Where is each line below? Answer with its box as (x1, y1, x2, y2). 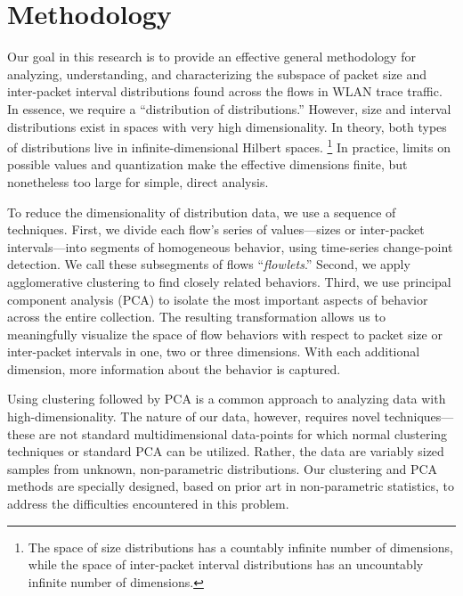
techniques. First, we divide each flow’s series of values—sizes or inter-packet (7, 220, 425, 239)
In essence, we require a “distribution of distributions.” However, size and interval (7, 99, 451, 118)
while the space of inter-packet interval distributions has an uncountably (28, 555, 424, 574)
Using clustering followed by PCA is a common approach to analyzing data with (7, 389, 446, 408)
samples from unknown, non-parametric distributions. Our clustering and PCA (7, 459, 438, 478)
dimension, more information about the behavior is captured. (7, 359, 341, 378)
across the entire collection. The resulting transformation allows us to (7, 307, 386, 326)
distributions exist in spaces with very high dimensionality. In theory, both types (7, 117, 447, 135)
